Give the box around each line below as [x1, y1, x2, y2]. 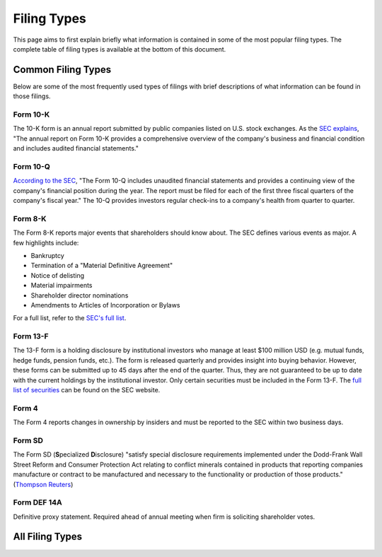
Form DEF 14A [13, 498, 63, 508]
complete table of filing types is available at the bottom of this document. [13, 45, 226, 53]
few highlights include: [13, 238, 79, 247]
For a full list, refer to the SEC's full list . [13, 314, 127, 322]
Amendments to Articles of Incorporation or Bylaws [30, 300, 180, 309]
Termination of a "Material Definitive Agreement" [30, 262, 173, 270]
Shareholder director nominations [30, 291, 129, 300]
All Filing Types [13, 531, 83, 543]
